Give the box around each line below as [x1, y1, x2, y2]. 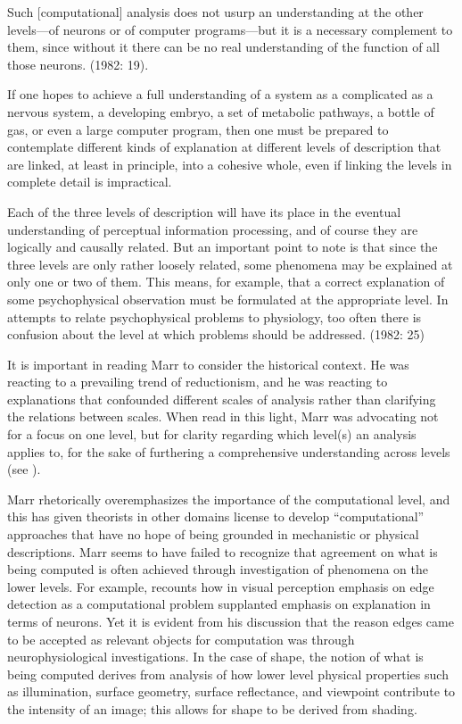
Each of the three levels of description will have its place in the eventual [7, 202, 401, 221]
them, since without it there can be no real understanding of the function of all [7, 37, 440, 56]
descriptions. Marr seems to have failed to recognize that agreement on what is [7, 542, 438, 561]
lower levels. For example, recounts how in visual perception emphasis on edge [7, 577, 434, 595]
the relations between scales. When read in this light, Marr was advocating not [7, 407, 439, 426]
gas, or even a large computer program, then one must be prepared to [7, 120, 389, 138]
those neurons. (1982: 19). [7, 54, 149, 73]
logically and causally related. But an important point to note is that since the [7, 237, 438, 256]
